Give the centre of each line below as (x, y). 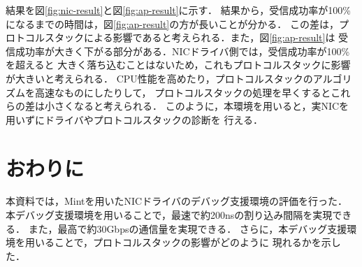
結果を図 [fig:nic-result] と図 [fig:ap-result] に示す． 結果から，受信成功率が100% (178, 10)
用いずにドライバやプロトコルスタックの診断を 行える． (134, 119)
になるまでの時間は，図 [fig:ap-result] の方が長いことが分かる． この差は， (172, 23)
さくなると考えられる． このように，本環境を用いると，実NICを (202, 106)
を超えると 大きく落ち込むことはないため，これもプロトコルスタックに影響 (178, 65)
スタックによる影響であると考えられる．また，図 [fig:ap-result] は (190, 37)
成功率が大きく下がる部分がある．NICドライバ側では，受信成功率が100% (182, 51)
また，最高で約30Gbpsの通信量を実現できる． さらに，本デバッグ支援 (188, 228)
